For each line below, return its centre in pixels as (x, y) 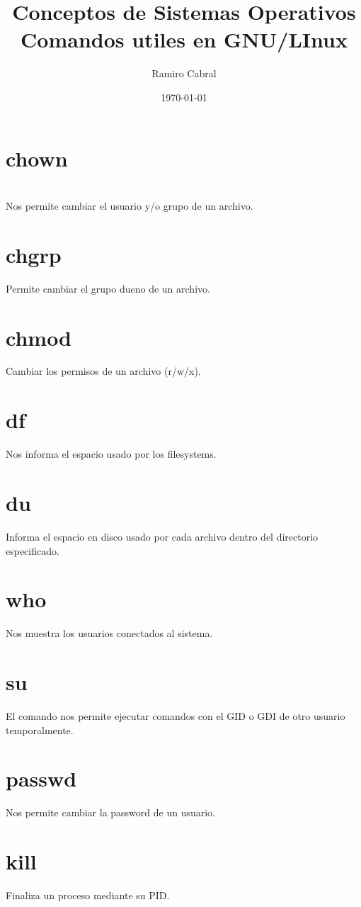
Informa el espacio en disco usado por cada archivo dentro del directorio (162, 536)
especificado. (33, 550)
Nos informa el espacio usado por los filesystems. (111, 454)
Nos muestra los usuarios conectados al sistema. (109, 633)
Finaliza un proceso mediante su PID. (88, 895)
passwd (41, 778)
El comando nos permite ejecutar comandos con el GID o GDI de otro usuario (176, 715)
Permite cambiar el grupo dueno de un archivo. (108, 288)
